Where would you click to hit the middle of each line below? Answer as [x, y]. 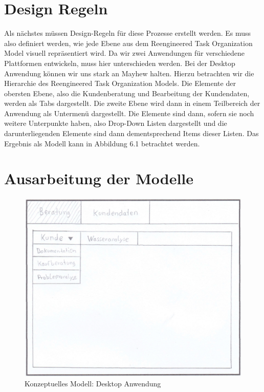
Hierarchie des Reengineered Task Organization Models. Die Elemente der [120, 83]
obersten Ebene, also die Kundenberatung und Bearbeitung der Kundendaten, [127, 93]
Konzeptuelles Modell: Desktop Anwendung [93, 384]
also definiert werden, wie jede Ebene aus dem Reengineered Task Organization [128, 43]
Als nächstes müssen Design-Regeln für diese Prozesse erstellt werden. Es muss [128, 33]
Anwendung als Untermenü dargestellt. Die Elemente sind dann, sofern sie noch [129, 113]
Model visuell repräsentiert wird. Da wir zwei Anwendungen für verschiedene [125, 53]
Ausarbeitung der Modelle [99, 178]
